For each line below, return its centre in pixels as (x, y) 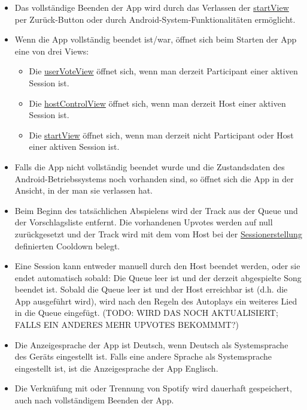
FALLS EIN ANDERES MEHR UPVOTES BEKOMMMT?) (127, 325)
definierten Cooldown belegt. (67, 245)
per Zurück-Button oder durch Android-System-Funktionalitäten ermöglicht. (155, 19)
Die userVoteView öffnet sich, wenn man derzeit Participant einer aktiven (163, 71)
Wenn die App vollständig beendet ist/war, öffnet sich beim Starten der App (156, 39)
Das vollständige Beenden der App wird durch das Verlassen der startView (152, 7)
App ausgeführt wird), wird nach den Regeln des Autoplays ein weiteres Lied (156, 301)
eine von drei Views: (52, 51)
